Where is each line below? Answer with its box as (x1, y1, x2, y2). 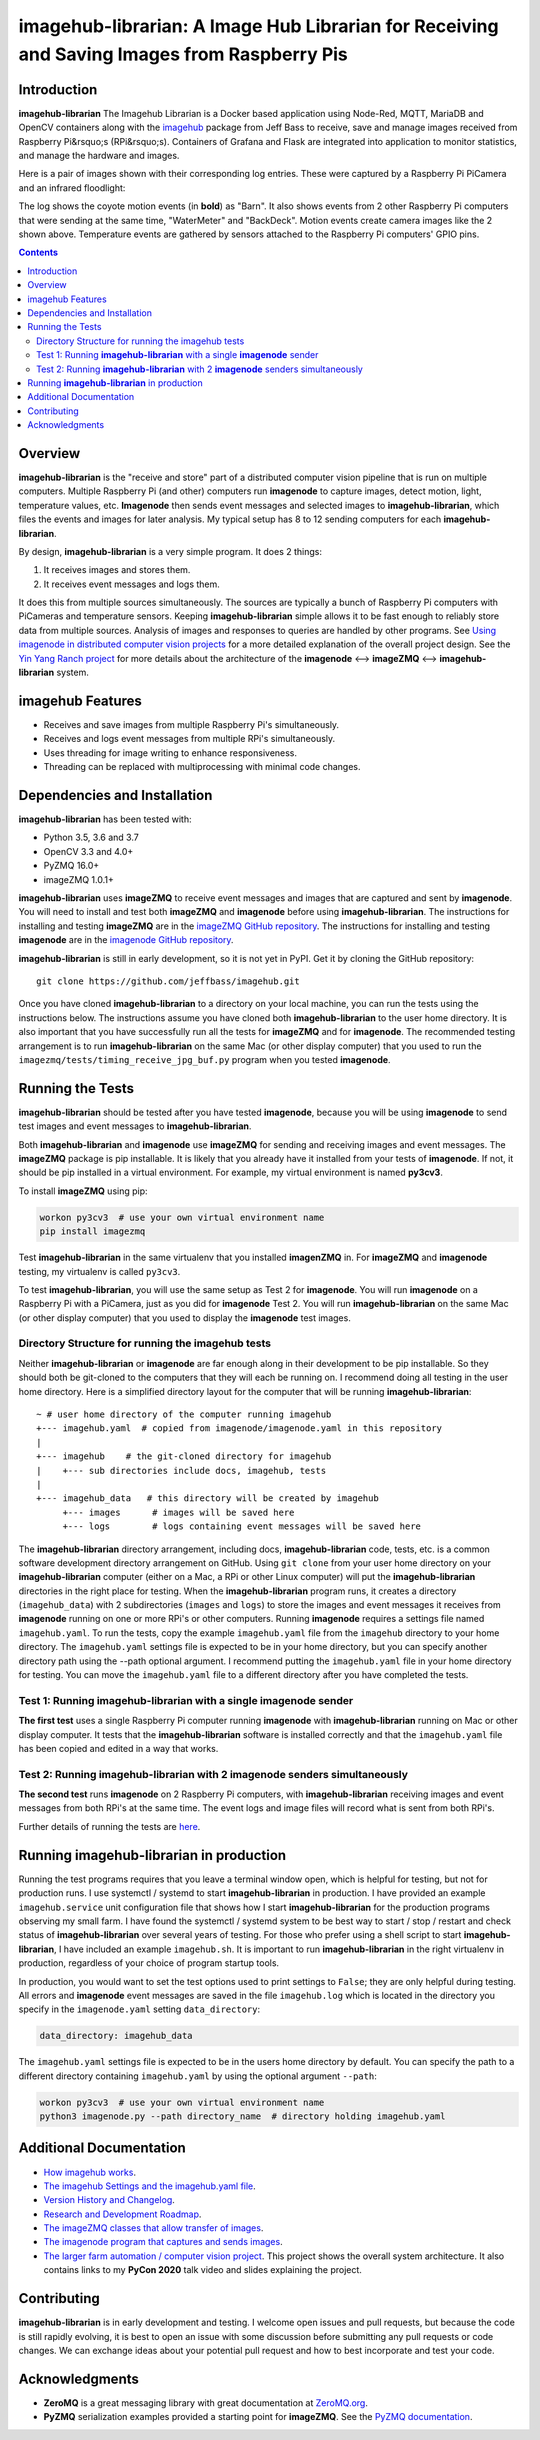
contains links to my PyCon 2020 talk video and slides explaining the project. (43, 2264, 362, 2276)
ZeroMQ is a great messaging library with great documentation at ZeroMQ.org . (43, 2396, 369, 2409)
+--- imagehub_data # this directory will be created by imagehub (36, 1493, 379, 1504)
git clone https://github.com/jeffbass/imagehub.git (36, 975, 300, 987)
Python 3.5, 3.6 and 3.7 (43, 831, 139, 844)
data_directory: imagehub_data (39, 2030, 194, 2042)
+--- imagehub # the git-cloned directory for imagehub (36, 1451, 332, 1462)
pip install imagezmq (39, 1226, 146, 1237)
